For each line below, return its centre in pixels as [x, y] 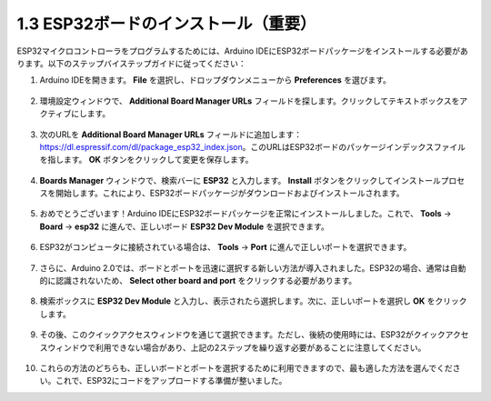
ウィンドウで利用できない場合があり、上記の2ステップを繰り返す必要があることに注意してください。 [236, 347]
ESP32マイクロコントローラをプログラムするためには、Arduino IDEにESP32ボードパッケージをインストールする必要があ [242, 51]
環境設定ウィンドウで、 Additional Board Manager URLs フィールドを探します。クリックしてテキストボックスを [250, 101]
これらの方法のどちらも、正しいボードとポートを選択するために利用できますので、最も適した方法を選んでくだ [246, 367]
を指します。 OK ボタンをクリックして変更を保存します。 [146, 160]
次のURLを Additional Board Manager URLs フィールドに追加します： [171, 134]
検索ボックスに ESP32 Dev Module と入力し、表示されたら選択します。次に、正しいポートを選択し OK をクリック [253, 301]
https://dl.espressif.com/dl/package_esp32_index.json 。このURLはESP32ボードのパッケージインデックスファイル [252, 146]
